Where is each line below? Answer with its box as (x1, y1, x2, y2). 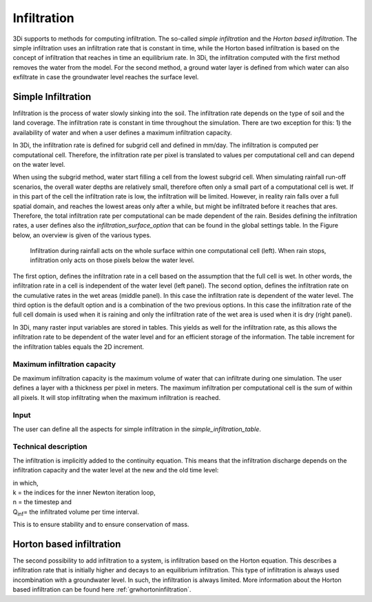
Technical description (12, 442, 87, 452)
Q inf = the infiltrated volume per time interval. (12, 508, 139, 517)
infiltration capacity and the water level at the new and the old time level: (12, 466, 219, 474)
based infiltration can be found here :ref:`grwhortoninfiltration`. (12, 585, 192, 594)
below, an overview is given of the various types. (12, 231, 152, 239)
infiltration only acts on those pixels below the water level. (30, 256, 195, 265)
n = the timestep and (12, 498, 72, 506)
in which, (12, 479, 39, 487)
